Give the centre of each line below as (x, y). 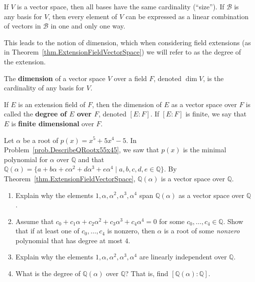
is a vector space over (193, 178)
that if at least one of (47, 231)
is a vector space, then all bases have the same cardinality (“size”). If (121, 6)
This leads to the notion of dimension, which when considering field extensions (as (127, 42)
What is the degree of (48, 273)
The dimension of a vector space (55, 78)
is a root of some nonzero (202, 231)
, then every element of (83, 16)
